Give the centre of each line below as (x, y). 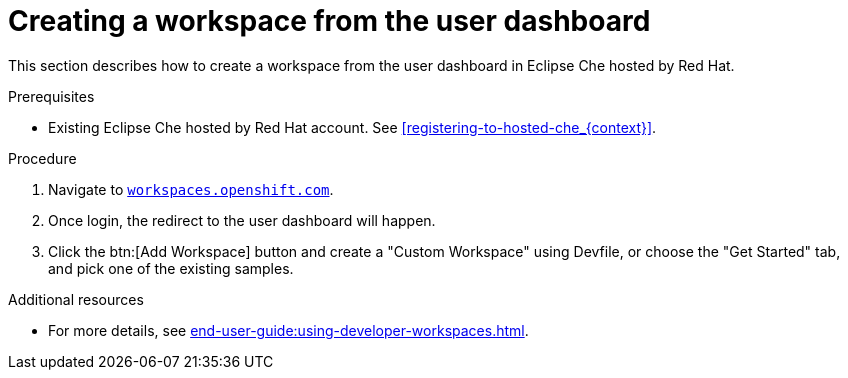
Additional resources (76, 299)
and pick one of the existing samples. (171, 268)
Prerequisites (51, 96)
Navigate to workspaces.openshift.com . (191, 189)
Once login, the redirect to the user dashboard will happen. (242, 220)
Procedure (42, 158)
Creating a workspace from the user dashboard (329, 21)
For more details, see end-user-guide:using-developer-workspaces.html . (288, 330)
